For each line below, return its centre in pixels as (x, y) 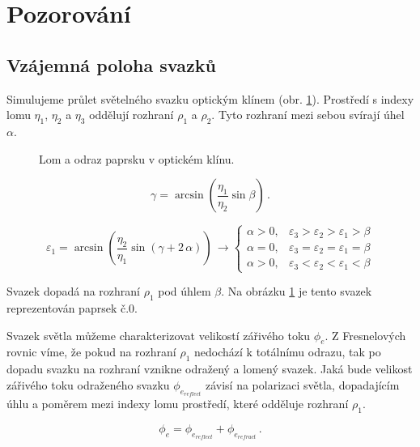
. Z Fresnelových (365, 335)
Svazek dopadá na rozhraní (73, 291)
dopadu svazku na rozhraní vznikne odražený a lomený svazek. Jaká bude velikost (210, 369)
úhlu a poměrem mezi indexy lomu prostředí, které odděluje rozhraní (178, 404)
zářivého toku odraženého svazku (88, 384)
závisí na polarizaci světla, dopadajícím (302, 384)
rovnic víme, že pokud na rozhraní (91, 352)
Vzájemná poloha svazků (111, 64)
